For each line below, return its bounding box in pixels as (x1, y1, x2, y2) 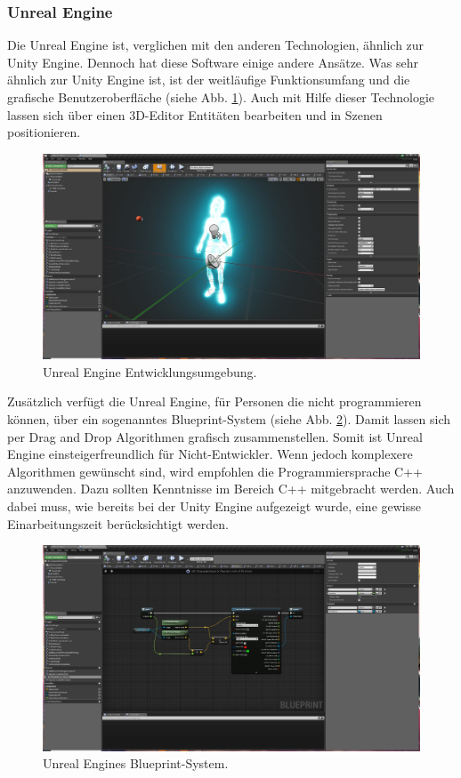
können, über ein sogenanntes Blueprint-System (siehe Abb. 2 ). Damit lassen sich (7, 410, 451, 429)
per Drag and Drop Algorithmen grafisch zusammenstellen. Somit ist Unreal (7, 427, 423, 445)
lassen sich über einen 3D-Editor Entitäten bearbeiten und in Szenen (7, 105, 383, 124)
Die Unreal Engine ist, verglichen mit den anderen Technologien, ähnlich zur (7, 36, 425, 54)
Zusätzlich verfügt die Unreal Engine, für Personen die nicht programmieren (7, 392, 422, 411)
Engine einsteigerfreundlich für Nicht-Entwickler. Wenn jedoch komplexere (7, 445, 413, 463)
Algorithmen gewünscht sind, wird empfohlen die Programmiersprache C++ (7, 461, 423, 480)
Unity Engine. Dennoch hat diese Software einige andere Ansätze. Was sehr (7, 52, 419, 71)
